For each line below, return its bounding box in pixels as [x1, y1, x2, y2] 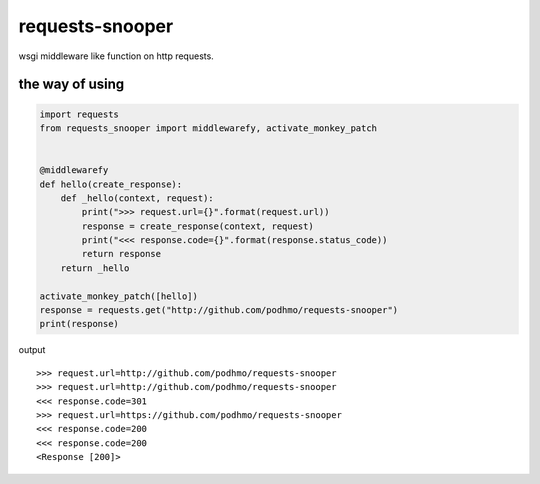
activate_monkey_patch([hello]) [39, 290, 199, 302]
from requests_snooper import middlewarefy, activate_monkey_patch [39, 122, 378, 134]
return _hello [60, 262, 130, 274]
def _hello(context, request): [60, 192, 214, 204]
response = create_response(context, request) [81, 220, 314, 232]
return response [81, 248, 162, 260]
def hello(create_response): [39, 178, 183, 190]
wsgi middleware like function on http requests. [18, 50, 214, 62]
